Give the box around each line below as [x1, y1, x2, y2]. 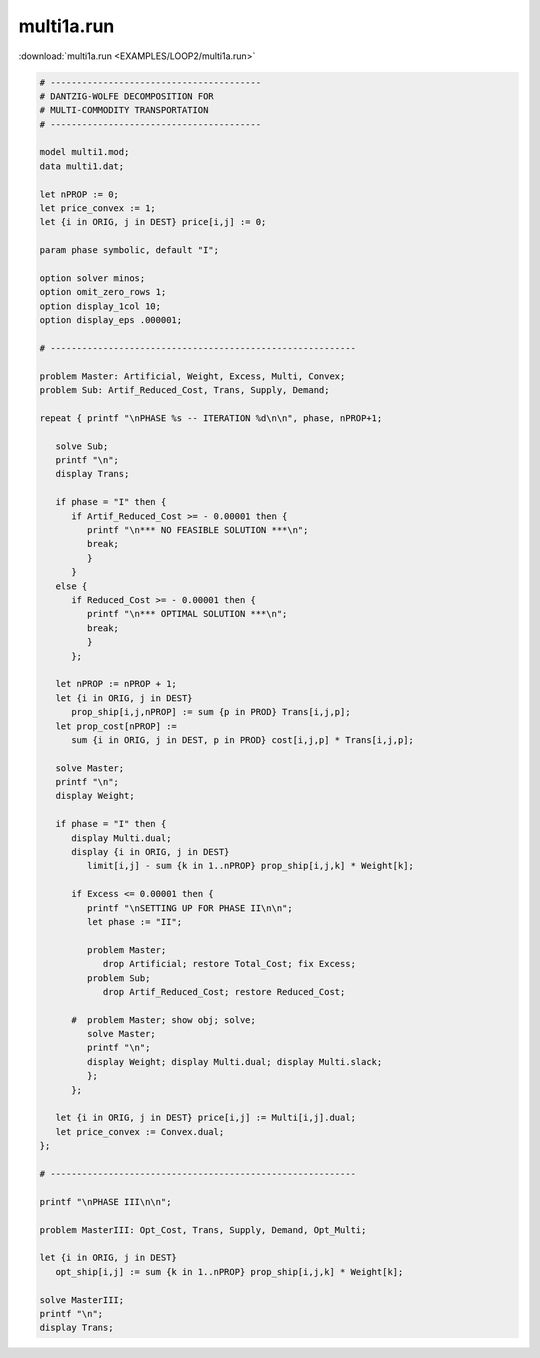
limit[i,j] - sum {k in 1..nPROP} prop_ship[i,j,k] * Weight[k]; [86, 860, 415, 872]
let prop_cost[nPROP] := [55, 720, 177, 732]
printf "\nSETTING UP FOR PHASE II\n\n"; [86, 902, 294, 914]
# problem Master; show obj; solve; [71, 1014, 257, 1025]
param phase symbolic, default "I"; [39, 245, 220, 256]
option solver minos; [39, 273, 146, 284]
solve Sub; [55, 440, 109, 452]
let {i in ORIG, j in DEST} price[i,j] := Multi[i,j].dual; [55, 1112, 357, 1124]
